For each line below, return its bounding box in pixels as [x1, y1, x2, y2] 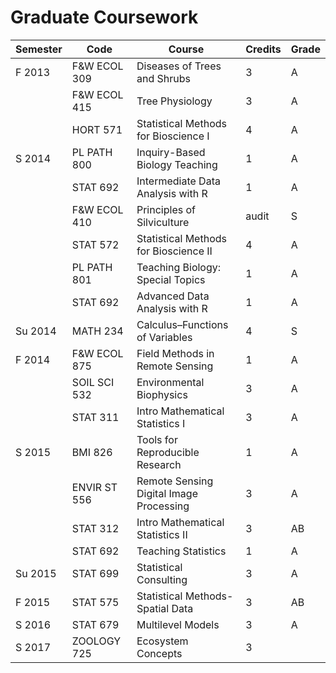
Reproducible [136, 445, 200, 459]
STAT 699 [71, 566, 120, 580]
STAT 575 [71, 595, 120, 609]
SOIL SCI [71, 375, 115, 389]
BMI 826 [71, 445, 113, 459]
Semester [15, 42, 63, 56]
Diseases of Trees [136, 59, 222, 73]
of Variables [136, 330, 193, 344]
